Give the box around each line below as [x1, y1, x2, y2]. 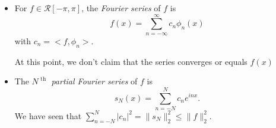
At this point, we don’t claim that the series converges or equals [14, 55, 248, 67]
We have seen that [14, 109, 82, 122]
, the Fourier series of [81, 2, 161, 14]
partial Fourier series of [51, 75, 138, 87]
